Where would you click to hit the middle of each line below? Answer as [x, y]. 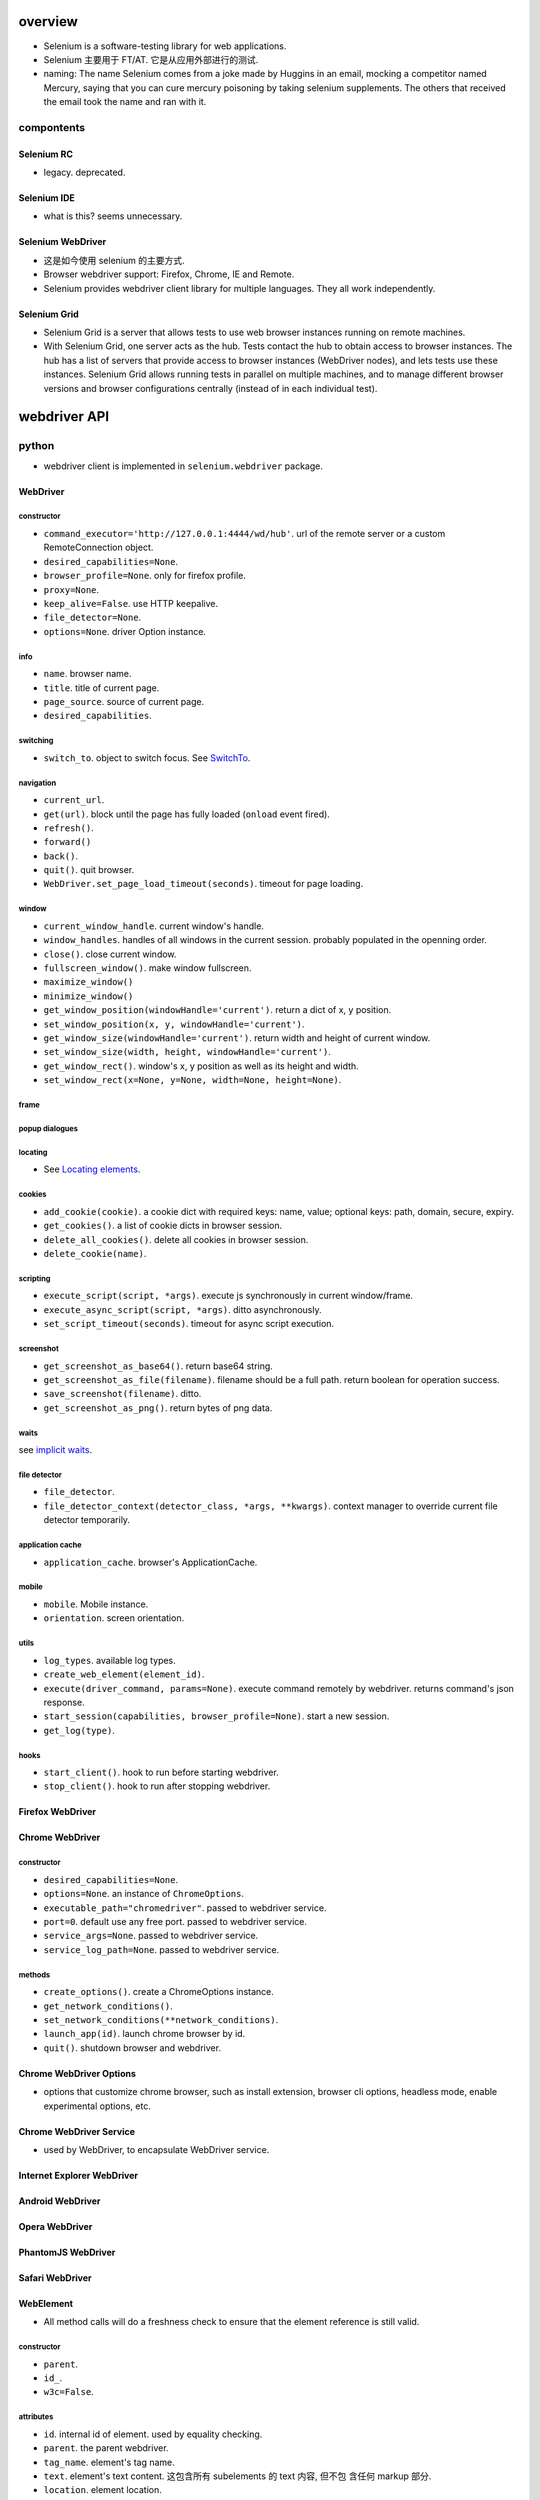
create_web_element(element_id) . [124, 1674]
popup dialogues [48, 1128]
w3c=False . [68, 2392]
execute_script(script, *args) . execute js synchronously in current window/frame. [228, 1296]
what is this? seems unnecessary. [113, 216]
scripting [34, 1278]
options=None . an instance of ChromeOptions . [144, 1894]
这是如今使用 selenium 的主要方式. [114, 260]
